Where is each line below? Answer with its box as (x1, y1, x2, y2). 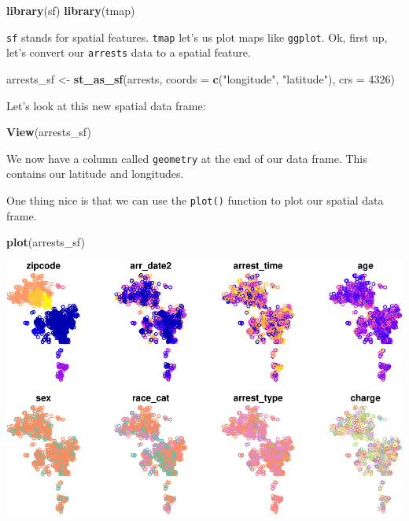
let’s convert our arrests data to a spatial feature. (6, 44, 251, 61)
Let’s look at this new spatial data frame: (6, 97, 206, 113)
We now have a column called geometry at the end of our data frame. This (6, 150, 367, 166)
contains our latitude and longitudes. (6, 165, 184, 182)
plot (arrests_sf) (6, 234, 85, 250)
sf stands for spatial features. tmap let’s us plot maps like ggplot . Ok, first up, (6, 28, 388, 45)
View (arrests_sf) (6, 124, 91, 140)
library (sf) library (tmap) (6, 2, 135, 18)
